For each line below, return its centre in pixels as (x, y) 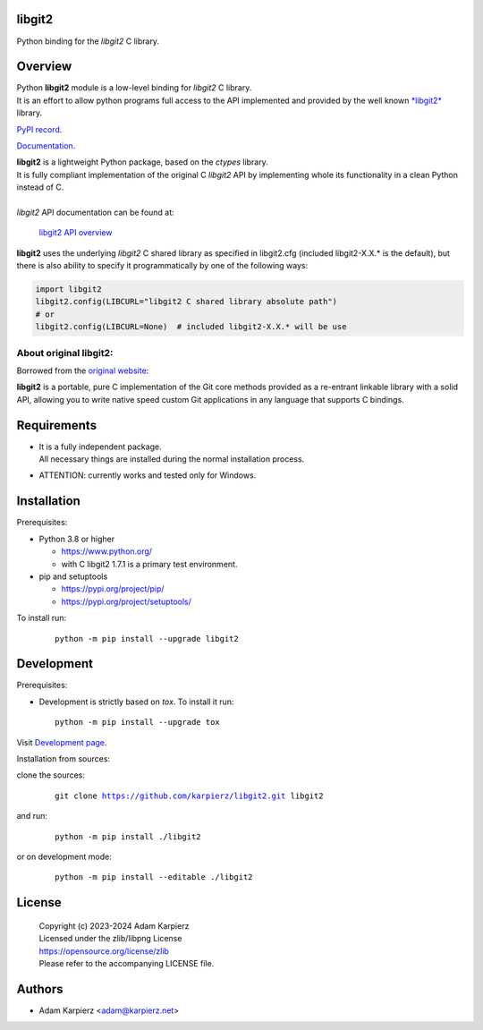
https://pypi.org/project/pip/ (113, 589)
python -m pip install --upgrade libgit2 (147, 638)
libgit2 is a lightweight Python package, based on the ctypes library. (142, 162)
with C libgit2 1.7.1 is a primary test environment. (149, 564)
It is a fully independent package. (100, 447)
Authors (40, 989)
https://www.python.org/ (106, 551)
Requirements (57, 425)
